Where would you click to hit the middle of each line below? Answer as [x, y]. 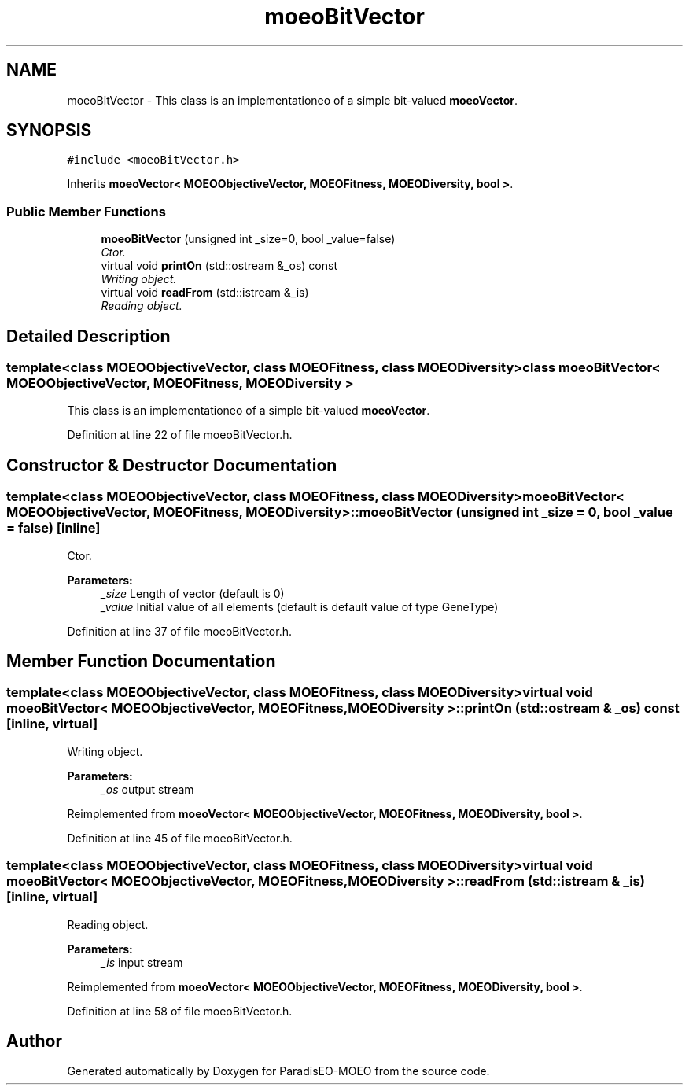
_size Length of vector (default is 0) [193, 593]
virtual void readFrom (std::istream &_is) [205, 293]
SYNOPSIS [49, 131]
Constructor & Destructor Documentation [172, 465]
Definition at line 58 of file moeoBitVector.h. [180, 1011]
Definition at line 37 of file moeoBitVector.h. [179, 631]
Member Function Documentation [141, 662]
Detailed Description [88, 336]
